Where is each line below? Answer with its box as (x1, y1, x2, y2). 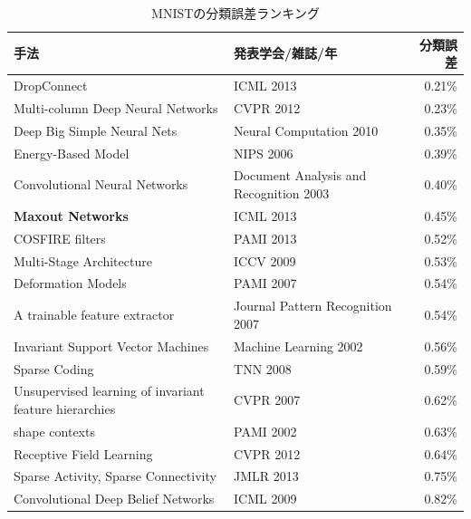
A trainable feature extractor (14, 305, 175, 324)
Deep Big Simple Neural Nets (14, 120, 178, 139)
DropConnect (14, 76, 88, 95)
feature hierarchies (14, 399, 116, 418)
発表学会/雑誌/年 (234, 43, 338, 62)
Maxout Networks (14, 206, 129, 225)
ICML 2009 (234, 489, 297, 508)
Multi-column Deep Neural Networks (14, 98, 218, 117)
